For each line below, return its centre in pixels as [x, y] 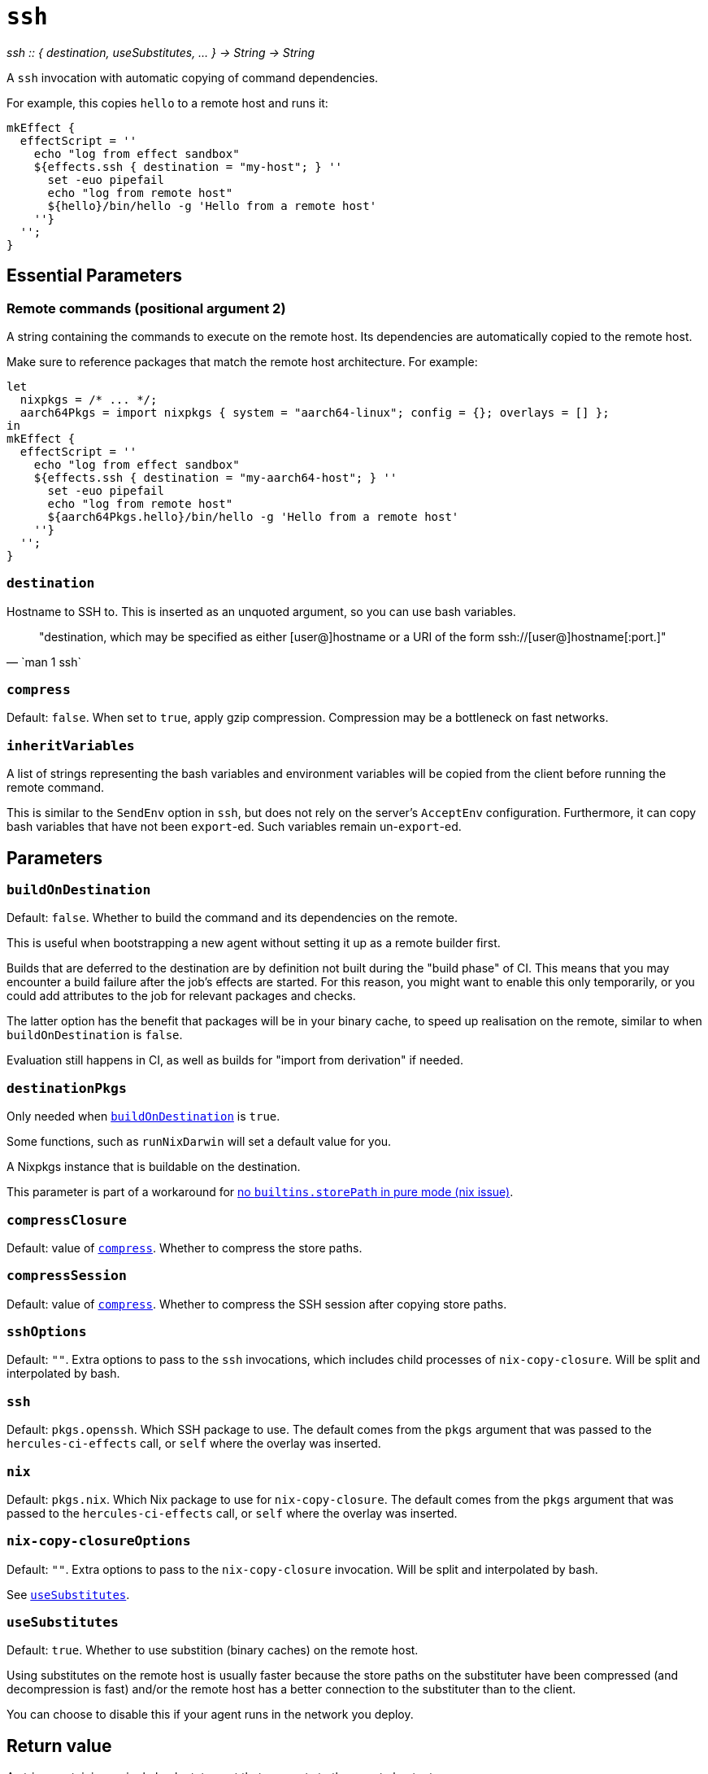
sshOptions [47, 1332]
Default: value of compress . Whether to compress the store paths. [185, 1247]
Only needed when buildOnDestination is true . [143, 1116]
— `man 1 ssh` [44, 662]
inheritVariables [71, 745]
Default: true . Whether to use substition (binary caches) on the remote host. [213, 1650]
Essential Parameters [95, 276]
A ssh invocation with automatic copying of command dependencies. [193, 77]
